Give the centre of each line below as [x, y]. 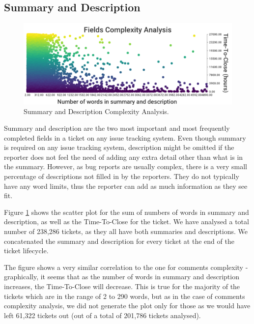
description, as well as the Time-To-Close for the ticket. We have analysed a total [127, 221]
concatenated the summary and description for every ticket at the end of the [119, 241]
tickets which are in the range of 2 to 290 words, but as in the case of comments [125, 296]
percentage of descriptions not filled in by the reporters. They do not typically [122, 176]
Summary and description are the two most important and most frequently [117, 128]
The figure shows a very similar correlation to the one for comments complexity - [126, 267]
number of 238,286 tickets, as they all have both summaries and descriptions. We [126, 231]
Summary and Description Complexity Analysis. [96, 111]
